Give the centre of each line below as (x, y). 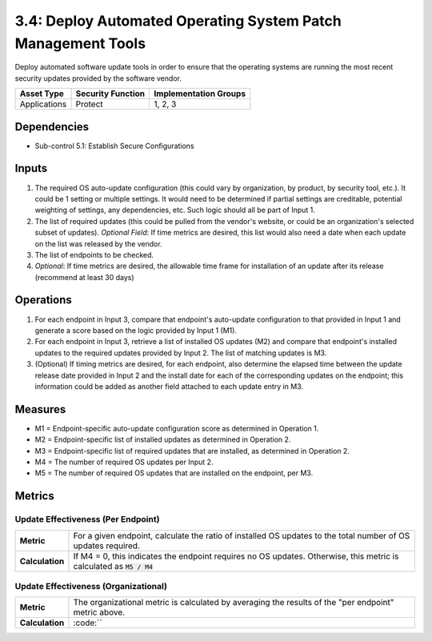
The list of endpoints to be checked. (94, 254)
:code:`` (88, 623)
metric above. (99, 612)
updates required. (106, 546)
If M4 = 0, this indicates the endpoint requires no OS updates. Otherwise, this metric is (236, 556)
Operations (43, 300)
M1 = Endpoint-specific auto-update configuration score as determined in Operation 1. (177, 428)
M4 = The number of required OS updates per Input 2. (124, 462)
